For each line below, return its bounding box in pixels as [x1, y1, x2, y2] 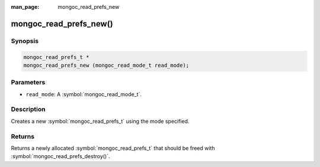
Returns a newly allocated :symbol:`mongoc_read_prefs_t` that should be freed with [11, 145, 215, 152]
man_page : [11, 4, 40, 10]
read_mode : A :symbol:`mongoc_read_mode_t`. [25, 90, 142, 97]
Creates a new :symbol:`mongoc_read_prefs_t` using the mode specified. [11, 117, 190, 125]
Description [11, 105, 46, 113]
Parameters [11, 78, 46, 87]
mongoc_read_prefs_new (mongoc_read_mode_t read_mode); [23, 62, 190, 68]
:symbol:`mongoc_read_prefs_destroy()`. [11, 153, 110, 160]
